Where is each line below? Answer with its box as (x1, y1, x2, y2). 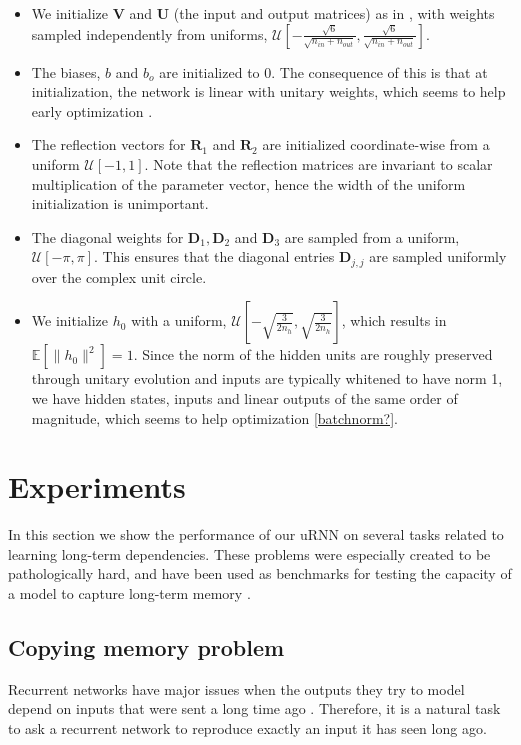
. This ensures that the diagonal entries (93, 246, 335, 267)
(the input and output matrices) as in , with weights (173, 3, 495, 23)
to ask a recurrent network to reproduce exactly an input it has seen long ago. (8, 718, 487, 739)
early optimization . (31, 100, 153, 121)
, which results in (341, 310, 447, 331)
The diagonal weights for (31, 226, 184, 247)
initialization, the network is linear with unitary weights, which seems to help (31, 81, 506, 102)
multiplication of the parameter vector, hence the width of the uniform (31, 173, 466, 194)
